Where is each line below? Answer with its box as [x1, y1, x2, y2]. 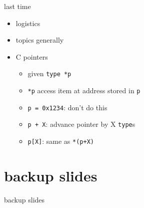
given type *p [27, 68, 71, 79]
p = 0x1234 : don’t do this [27, 102, 107, 112]
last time [4, 1, 31, 11]
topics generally [15, 35, 64, 45]
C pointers [15, 51, 48, 62]
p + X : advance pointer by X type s [27, 119, 135, 129]
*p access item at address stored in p [27, 85, 140, 96]
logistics [15, 18, 40, 28]
